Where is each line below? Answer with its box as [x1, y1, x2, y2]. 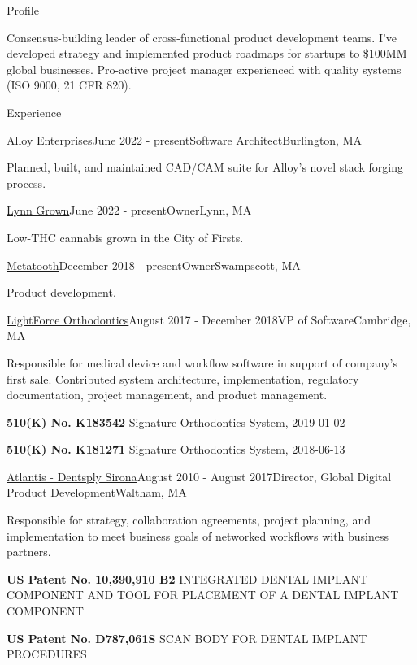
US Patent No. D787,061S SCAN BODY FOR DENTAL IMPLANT [7, 629, 367, 646]
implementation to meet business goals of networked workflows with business [7, 527, 389, 544]
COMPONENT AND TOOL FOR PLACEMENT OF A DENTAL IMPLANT [7, 586, 399, 603]
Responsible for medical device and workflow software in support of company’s [7, 354, 398, 371]
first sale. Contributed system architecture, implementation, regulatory [7, 370, 359, 387]
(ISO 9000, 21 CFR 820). [7, 76, 132, 93]
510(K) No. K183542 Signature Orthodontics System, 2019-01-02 [7, 413, 345, 430]
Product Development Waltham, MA [7, 484, 187, 501]
